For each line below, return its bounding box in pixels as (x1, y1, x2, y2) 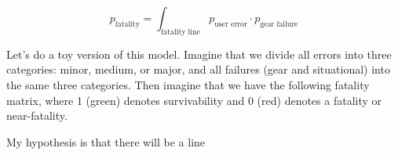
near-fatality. (6, 107, 68, 124)
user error (214, 20, 247, 28)
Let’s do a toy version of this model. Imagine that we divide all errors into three (6, 45, 392, 62)
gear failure (260, 20, 298, 28)
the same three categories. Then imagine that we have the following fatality (6, 76, 370, 92)
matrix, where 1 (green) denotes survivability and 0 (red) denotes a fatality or (6, 92, 382, 108)
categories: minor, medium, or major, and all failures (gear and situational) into (6, 61, 390, 77)
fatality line (161, 27, 200, 36)
